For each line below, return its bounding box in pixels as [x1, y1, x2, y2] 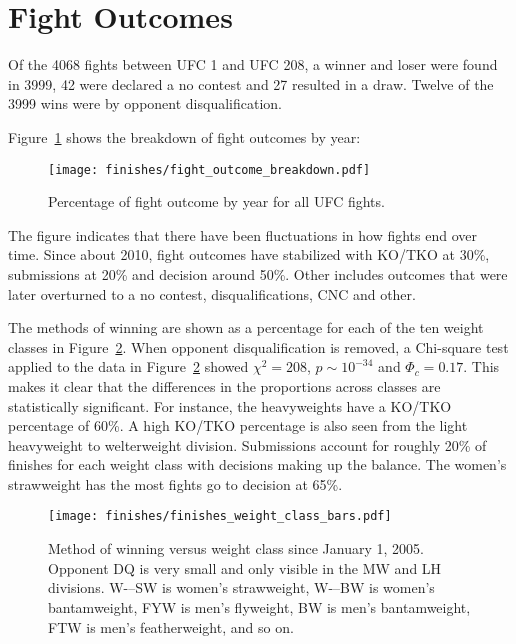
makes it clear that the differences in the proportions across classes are [8, 375, 441, 396]
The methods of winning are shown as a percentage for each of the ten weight [8, 317, 484, 338]
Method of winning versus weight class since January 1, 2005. [48, 538, 424, 559]
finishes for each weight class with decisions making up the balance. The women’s [8, 454, 507, 475]
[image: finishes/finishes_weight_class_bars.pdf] [48, 509, 392, 524]
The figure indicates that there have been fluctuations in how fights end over [8, 224, 477, 245]
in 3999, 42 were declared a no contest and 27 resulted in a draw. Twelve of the [8, 73, 494, 94]
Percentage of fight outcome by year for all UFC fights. [48, 191, 385, 212]
